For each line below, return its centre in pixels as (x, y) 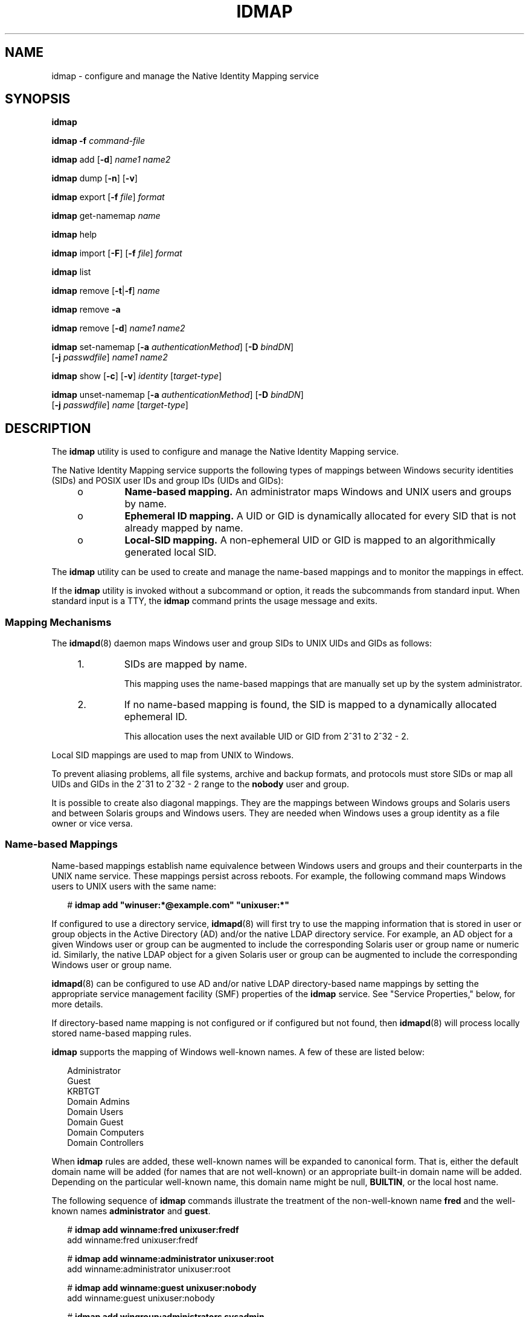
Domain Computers (106, 1132)
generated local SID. (171, 552)
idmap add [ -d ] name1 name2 (111, 160)
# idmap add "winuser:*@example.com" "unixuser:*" (178, 905)
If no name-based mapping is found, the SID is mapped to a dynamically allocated (310, 705)
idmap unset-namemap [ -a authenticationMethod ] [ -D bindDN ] (178, 395)
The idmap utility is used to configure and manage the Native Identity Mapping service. (225, 452)
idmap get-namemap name (106, 216)
